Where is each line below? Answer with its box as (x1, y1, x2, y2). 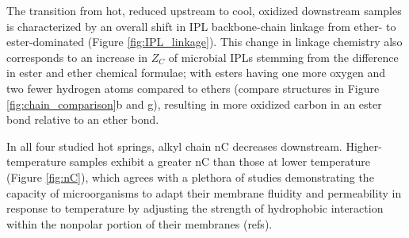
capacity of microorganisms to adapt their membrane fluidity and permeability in (6, 184, 402, 201)
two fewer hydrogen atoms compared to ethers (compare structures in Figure (6, 79, 380, 96)
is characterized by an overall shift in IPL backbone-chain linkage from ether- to (6, 17, 396, 34)
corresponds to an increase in (6, 48, 148, 65)
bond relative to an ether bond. (6, 111, 159, 128)
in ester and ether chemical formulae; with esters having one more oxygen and (6, 64, 385, 81)
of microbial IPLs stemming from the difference (168, 48, 399, 65)
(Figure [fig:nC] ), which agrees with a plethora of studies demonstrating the (6, 168, 374, 185)
